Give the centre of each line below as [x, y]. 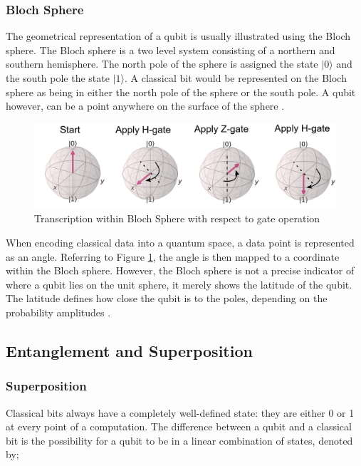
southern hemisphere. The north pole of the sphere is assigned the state [162, 64]
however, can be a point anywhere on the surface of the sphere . [145, 106]
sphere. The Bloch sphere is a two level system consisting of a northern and [171, 50]
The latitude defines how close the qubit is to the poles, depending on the [167, 298]
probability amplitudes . [58, 312]
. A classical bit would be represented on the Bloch [236, 78]
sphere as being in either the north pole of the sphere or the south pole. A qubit [181, 92]
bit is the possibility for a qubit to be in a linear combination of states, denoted [179, 440]
